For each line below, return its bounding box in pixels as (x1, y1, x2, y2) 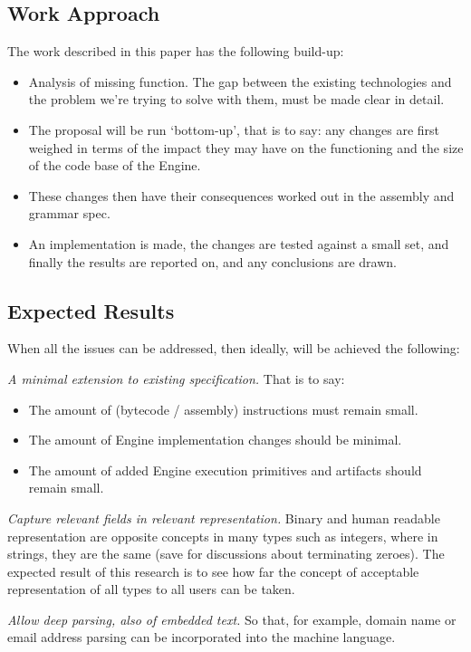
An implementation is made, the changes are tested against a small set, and (28, 234, 449, 253)
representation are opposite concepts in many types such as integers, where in (7, 526, 438, 545)
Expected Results (7, 296, 175, 324)
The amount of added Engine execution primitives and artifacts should (28, 460, 422, 479)
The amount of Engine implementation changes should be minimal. (28, 430, 402, 449)
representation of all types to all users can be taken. (7, 580, 295, 599)
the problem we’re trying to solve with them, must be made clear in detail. (28, 90, 445, 109)
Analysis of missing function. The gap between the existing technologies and (28, 72, 452, 91)
